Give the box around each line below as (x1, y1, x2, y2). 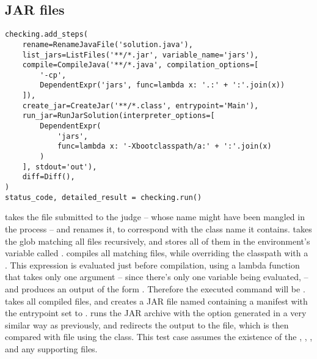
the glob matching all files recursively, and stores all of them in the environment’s (5, 234, 310, 247)
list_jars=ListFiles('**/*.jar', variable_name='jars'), (22, 50, 259, 59)
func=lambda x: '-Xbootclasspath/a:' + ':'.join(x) (57, 142, 272, 151)
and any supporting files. (5, 342, 98, 355)
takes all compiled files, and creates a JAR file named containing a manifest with (5, 294, 308, 307)
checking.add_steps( (5, 30, 89, 39)
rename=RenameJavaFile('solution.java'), (22, 40, 193, 49)
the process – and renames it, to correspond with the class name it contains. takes (5, 222, 312, 235)
